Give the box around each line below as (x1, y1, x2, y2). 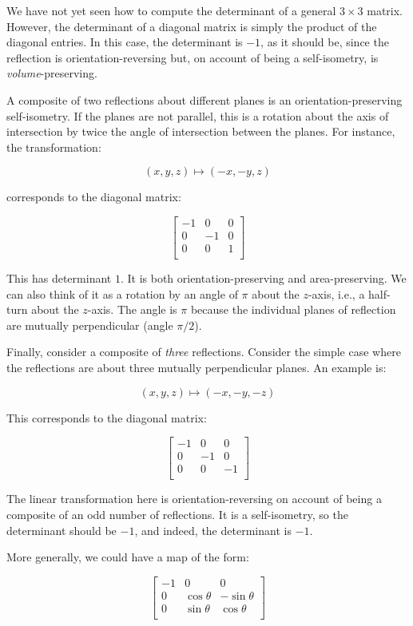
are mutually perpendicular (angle (6, 316, 173, 333)
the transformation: (6, 138, 101, 155)
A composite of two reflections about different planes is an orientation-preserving (6, 91, 403, 108)
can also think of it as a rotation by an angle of (6, 285, 238, 302)
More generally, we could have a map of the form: (6, 549, 249, 565)
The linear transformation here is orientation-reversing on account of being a (6, 490, 382, 507)
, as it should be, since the (260, 34, 389, 50)
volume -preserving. (6, 65, 97, 81)
